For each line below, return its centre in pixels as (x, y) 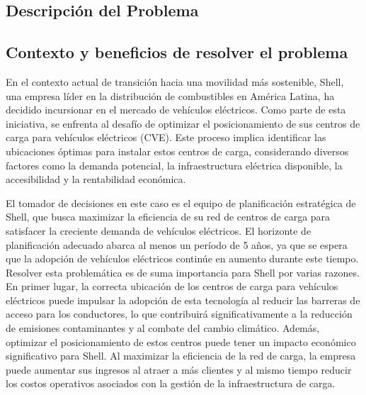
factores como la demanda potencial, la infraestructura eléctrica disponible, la (174, 165)
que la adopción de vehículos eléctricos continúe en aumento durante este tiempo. (182, 258)
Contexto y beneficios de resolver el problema (177, 52)
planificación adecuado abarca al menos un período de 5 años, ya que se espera (177, 244)
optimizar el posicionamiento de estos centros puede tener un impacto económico (181, 341)
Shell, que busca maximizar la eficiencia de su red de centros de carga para (168, 217)
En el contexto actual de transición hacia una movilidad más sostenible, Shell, (175, 81)
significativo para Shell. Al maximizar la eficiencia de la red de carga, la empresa (181, 356)
